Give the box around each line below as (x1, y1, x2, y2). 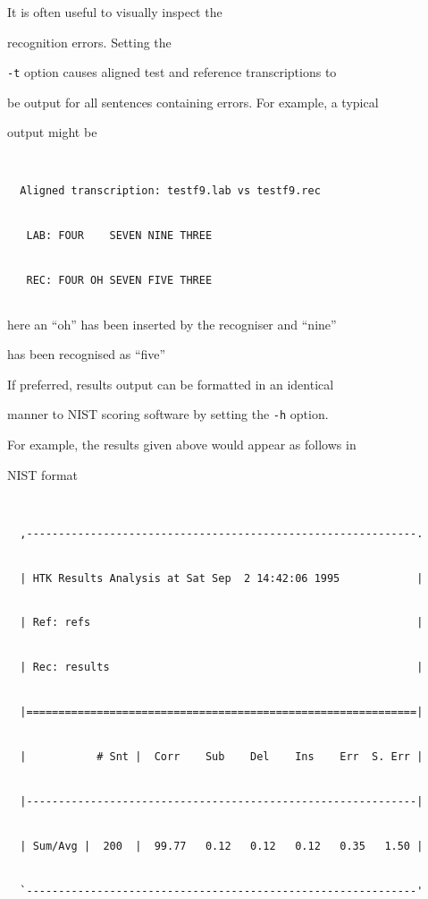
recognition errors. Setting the (7, 32, 172, 51)
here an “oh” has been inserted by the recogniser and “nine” (7, 314, 337, 333)
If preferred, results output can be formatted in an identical (7, 374, 334, 393)
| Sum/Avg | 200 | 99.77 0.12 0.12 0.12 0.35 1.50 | (20, 840, 424, 853)
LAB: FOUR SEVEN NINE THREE (26, 229, 213, 243)
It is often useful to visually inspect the (7, 3, 222, 21)
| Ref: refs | (20, 616, 424, 629)
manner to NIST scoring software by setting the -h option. (7, 405, 329, 424)
